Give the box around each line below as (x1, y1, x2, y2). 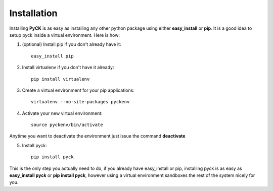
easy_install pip (31, 53, 74, 59)
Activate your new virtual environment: (22, 110, 103, 116)
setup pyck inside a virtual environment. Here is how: (9, 32, 120, 38)
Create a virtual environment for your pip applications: (22, 87, 135, 93)
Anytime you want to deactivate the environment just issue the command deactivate (9, 133, 186, 139)
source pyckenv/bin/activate (31, 122, 103, 128)
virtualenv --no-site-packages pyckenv (31, 99, 130, 105)
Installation (9, 8, 58, 19)
